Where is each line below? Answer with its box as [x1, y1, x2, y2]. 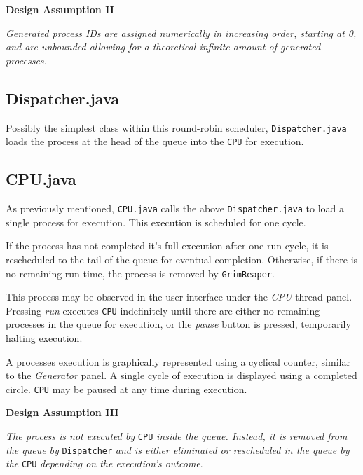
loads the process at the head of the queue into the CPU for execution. [6, 134, 304, 149]
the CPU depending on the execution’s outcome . [6, 456, 203, 471]
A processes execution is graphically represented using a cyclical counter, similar [6, 354, 350, 369]
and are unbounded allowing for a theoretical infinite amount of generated [6, 39, 321, 54]
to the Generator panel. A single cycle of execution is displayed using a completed [6, 368, 357, 383]
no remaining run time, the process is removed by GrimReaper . [6, 266, 275, 280]
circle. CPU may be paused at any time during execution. [6, 381, 247, 396]
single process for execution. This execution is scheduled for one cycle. [6, 214, 306, 229]
